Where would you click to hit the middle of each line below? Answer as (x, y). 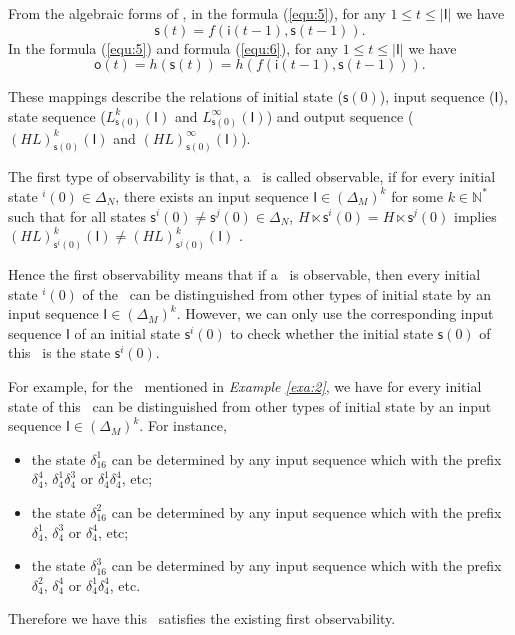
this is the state (59, 352)
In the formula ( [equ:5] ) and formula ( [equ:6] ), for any (173, 47)
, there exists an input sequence (212, 195)
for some (417, 195)
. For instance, (183, 425)
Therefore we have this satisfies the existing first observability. (202, 618)
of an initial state (127, 332)
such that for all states (77, 215)
